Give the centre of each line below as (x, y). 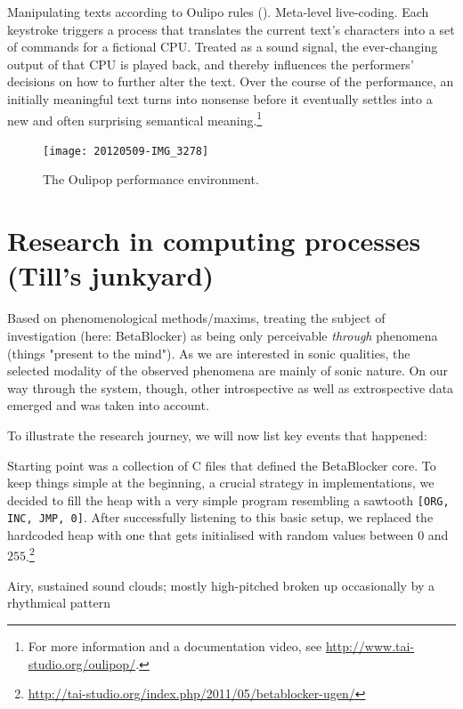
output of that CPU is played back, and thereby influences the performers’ (211, 64)
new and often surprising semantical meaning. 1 (135, 118)
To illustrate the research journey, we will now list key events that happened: (217, 435)
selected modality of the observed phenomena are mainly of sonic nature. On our (228, 371)
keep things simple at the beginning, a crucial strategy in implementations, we (221, 483)
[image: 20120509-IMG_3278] (126, 151)
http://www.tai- (370, 646)
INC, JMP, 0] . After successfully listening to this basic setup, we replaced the (220, 517)
